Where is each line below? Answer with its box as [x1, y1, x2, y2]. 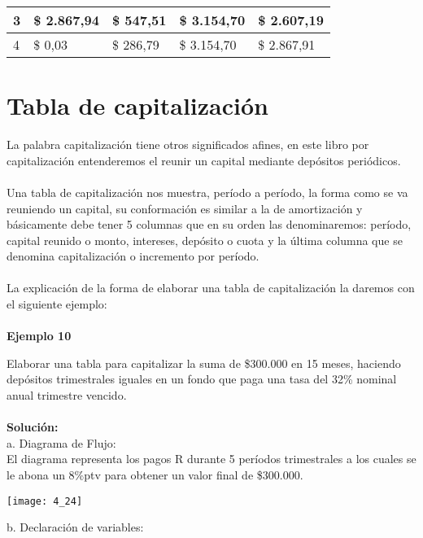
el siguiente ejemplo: [7, 295, 107, 313]
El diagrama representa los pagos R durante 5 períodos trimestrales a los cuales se [7, 450, 416, 467]
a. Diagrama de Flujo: [7, 434, 116, 451]
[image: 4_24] [7, 495, 83, 507]
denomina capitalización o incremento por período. [7, 247, 259, 265]
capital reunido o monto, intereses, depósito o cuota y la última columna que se [7, 231, 403, 248]
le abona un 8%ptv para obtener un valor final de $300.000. [7, 466, 303, 483]
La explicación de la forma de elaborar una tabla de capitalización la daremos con [7, 279, 415, 296]
